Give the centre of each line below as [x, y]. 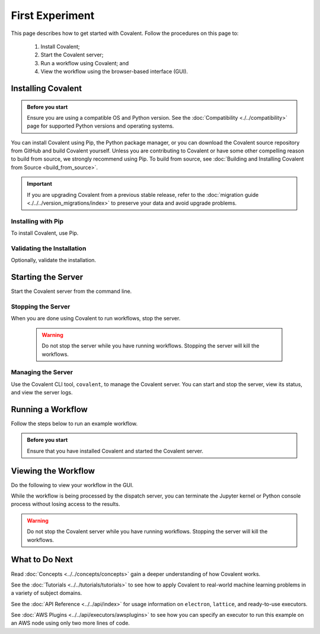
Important [40, 184]
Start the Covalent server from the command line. [71, 291]
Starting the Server [47, 277]
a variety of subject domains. [47, 593]
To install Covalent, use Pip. [45, 233]
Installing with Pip [37, 221]
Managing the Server [42, 372]
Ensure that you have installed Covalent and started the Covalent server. [115, 451]
